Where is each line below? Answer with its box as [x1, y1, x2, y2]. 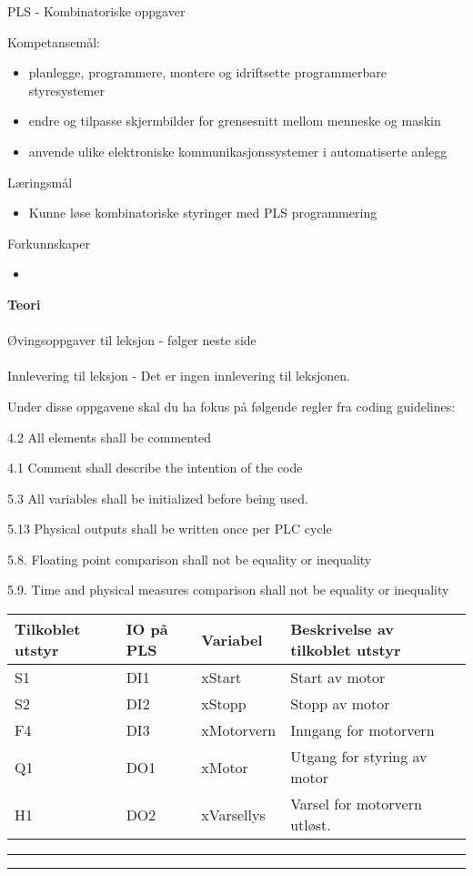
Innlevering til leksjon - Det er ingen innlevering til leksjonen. [7, 366, 350, 385]
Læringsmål [7, 172, 73, 191]
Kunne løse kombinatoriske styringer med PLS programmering [28, 203, 377, 222]
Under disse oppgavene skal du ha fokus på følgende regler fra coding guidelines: [7, 396, 456, 415]
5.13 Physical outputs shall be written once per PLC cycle [7, 519, 332, 538]
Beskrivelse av [290, 618, 395, 640]
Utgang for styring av [290, 746, 428, 768]
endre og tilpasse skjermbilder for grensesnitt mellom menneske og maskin [28, 111, 441, 130]
